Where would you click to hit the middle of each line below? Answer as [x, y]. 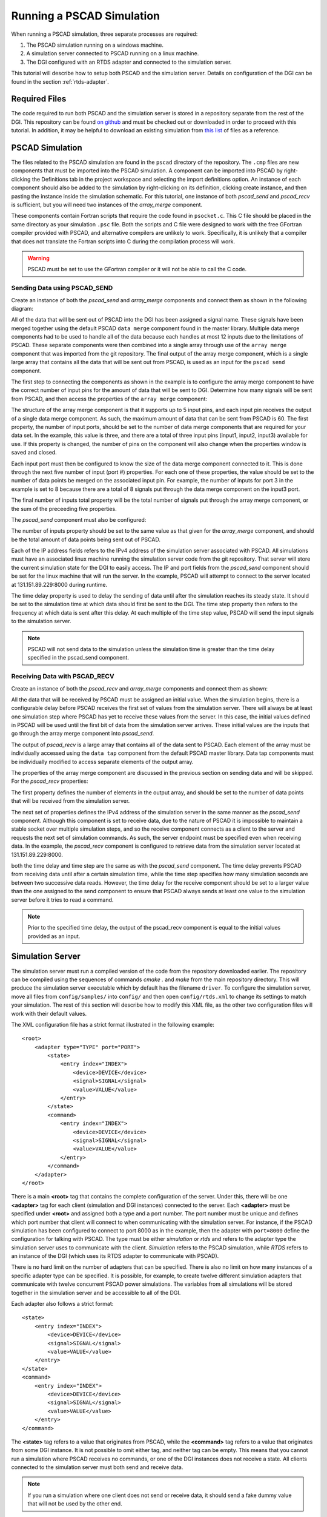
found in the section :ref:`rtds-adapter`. [60, 81]
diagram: [22, 308]
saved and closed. [34, 453]
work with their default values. [49, 1013]
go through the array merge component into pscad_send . [83, 734]
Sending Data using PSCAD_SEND [62, 288]
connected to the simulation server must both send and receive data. [97, 1467]
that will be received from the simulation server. [71, 801]
